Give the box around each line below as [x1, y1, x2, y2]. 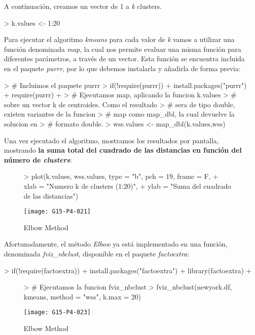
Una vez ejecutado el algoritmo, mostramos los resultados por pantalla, [4, 135, 219, 145]
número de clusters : [4, 154, 72, 165]
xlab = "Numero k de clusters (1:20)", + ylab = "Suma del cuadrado [24, 180, 231, 191]
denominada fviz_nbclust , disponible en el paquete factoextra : [4, 248, 189, 258]
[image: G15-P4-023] [24, 309, 91, 316]
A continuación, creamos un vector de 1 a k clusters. [4, 1, 162, 11]
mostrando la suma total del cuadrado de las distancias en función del [4, 145, 242, 155]
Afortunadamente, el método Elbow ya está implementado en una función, [4, 239, 228, 249]
